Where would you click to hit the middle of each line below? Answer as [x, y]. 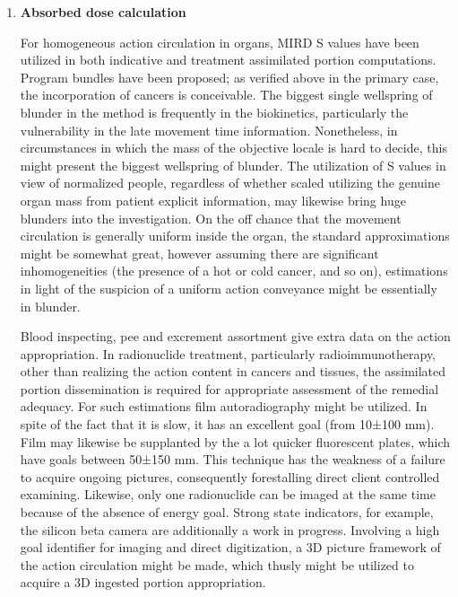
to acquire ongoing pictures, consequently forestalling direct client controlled [230, 476]
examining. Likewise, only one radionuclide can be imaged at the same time [228, 494]
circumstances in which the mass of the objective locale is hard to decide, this [233, 148]
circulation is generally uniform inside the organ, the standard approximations [235, 236]
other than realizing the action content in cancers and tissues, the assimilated [233, 371]
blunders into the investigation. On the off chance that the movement [211, 218]
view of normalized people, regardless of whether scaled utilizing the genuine [230, 183]
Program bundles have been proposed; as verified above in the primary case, [229, 77]
